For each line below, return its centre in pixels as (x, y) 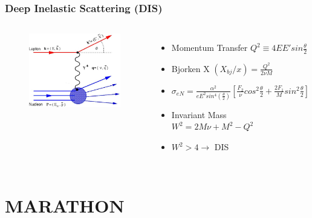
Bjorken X (190, 68)
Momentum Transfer (210, 48)
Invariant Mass (199, 114)
